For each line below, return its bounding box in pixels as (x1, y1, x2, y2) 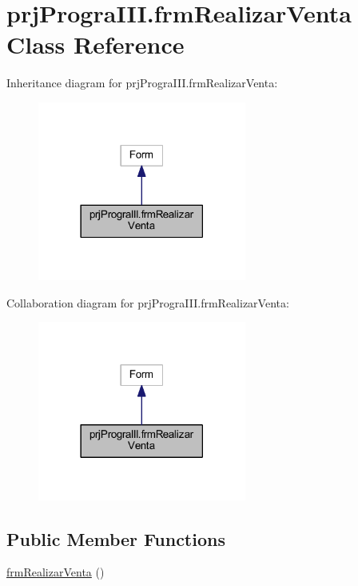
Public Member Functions (6, 526, 225, 551)
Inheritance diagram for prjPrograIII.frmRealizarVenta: (6, 74, 278, 91)
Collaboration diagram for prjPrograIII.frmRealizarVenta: (6, 294, 289, 311)
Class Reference (6, 28, 185, 61)
